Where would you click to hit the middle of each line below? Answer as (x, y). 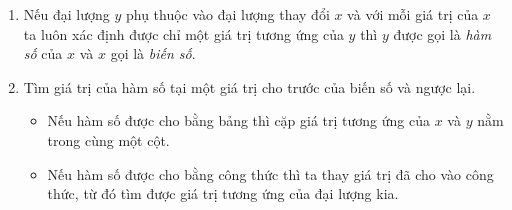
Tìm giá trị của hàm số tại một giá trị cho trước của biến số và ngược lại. (249, 86)
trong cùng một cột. (108, 139)
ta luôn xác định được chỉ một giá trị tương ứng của (183, 33)
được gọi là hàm (442, 33)
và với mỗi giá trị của (413, 14)
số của (43, 53)
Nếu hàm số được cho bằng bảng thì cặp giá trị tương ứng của (239, 120)
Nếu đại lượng (66, 14)
